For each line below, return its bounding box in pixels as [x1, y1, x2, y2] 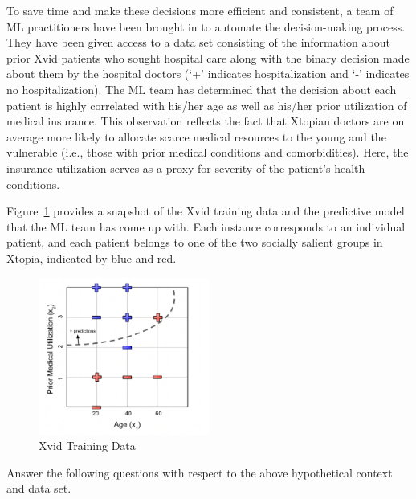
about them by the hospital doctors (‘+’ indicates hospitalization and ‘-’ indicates [6, 65, 410, 82]
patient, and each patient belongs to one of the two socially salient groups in [6, 234, 383, 251]
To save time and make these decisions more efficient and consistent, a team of [6, 2, 394, 18]
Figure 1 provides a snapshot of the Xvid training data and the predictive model [6, 202, 405, 219]
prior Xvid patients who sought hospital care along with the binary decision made [6, 49, 410, 66]
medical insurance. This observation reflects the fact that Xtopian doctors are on [6, 112, 405, 129]
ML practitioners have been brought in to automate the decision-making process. [6, 18, 406, 35]
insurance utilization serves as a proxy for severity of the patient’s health [6, 159, 365, 176]
